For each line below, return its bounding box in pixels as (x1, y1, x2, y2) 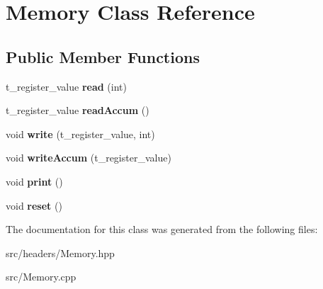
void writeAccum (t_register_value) (6, 150, 171, 165)
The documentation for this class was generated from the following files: (6, 222, 318, 237)
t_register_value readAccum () (6, 103, 149, 118)
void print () (6, 174, 63, 188)
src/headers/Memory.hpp (6, 245, 115, 260)
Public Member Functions (6, 45, 200, 67)
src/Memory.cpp (6, 269, 76, 284)
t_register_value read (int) (6, 79, 127, 93)
